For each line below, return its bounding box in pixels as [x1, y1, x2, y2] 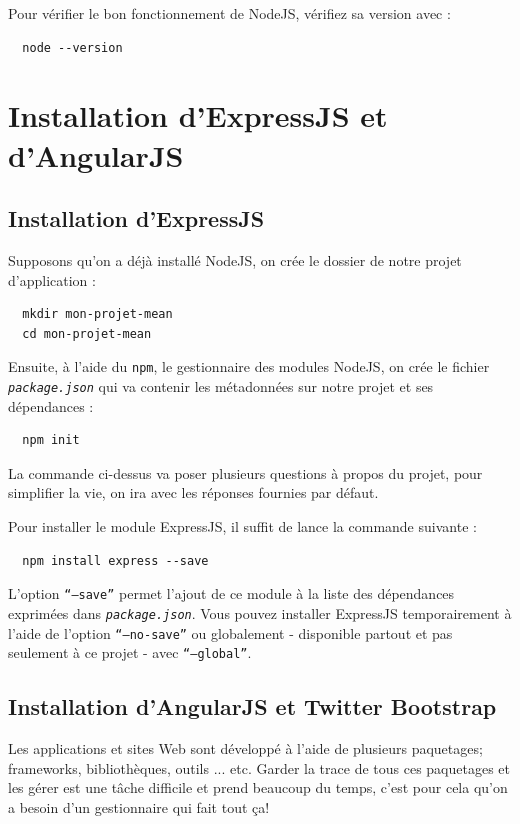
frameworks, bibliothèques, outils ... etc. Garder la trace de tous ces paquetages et [8, 757, 510, 778]
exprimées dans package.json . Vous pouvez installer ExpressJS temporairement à [8, 602, 512, 623]
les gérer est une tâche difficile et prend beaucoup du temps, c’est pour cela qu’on [8, 777, 508, 798]
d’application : [8, 269, 96, 290]
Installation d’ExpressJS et [8, 95, 388, 136]
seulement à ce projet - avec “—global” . [8, 642, 252, 663]
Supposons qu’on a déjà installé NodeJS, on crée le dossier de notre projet [8, 249, 462, 270]
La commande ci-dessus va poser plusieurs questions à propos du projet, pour [8, 462, 483, 483]
